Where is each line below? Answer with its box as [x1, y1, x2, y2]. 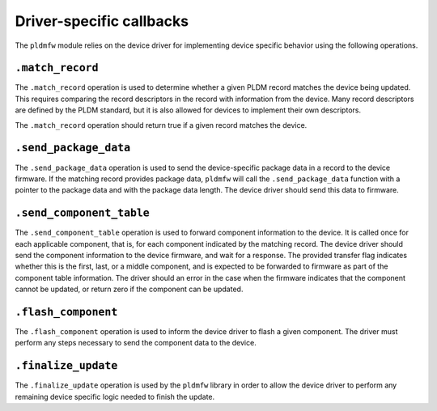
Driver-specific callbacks [15, 12, 189, 30]
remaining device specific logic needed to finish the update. [15, 392, 215, 401]
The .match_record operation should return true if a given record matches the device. [15, 120, 308, 129]
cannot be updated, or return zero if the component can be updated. [15, 284, 244, 294]
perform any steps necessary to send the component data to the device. [15, 338, 257, 348]
